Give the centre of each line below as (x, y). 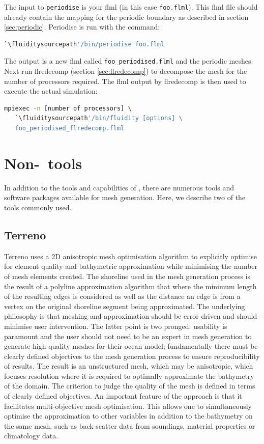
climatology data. (31, 436)
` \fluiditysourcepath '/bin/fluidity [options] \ (99, 118)
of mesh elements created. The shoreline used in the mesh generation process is (127, 276)
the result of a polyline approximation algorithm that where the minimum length (130, 286)
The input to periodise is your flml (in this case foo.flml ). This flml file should (131, 7)
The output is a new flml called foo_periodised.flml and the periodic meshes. (129, 61)
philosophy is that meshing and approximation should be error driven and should (131, 316)
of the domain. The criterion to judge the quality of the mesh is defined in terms (130, 386)
